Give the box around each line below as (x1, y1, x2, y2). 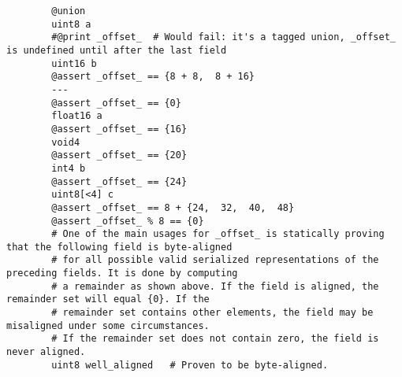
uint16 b (51, 57, 97, 69)
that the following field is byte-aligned (6, 241, 233, 253)
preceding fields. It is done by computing (6, 268, 238, 279)
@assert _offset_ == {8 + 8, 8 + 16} (51, 71, 255, 83)
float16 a (51, 110, 102, 122)
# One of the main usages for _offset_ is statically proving (51, 228, 385, 240)
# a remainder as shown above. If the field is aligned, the (51, 280, 379, 292)
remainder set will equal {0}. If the (6, 294, 210, 305)
